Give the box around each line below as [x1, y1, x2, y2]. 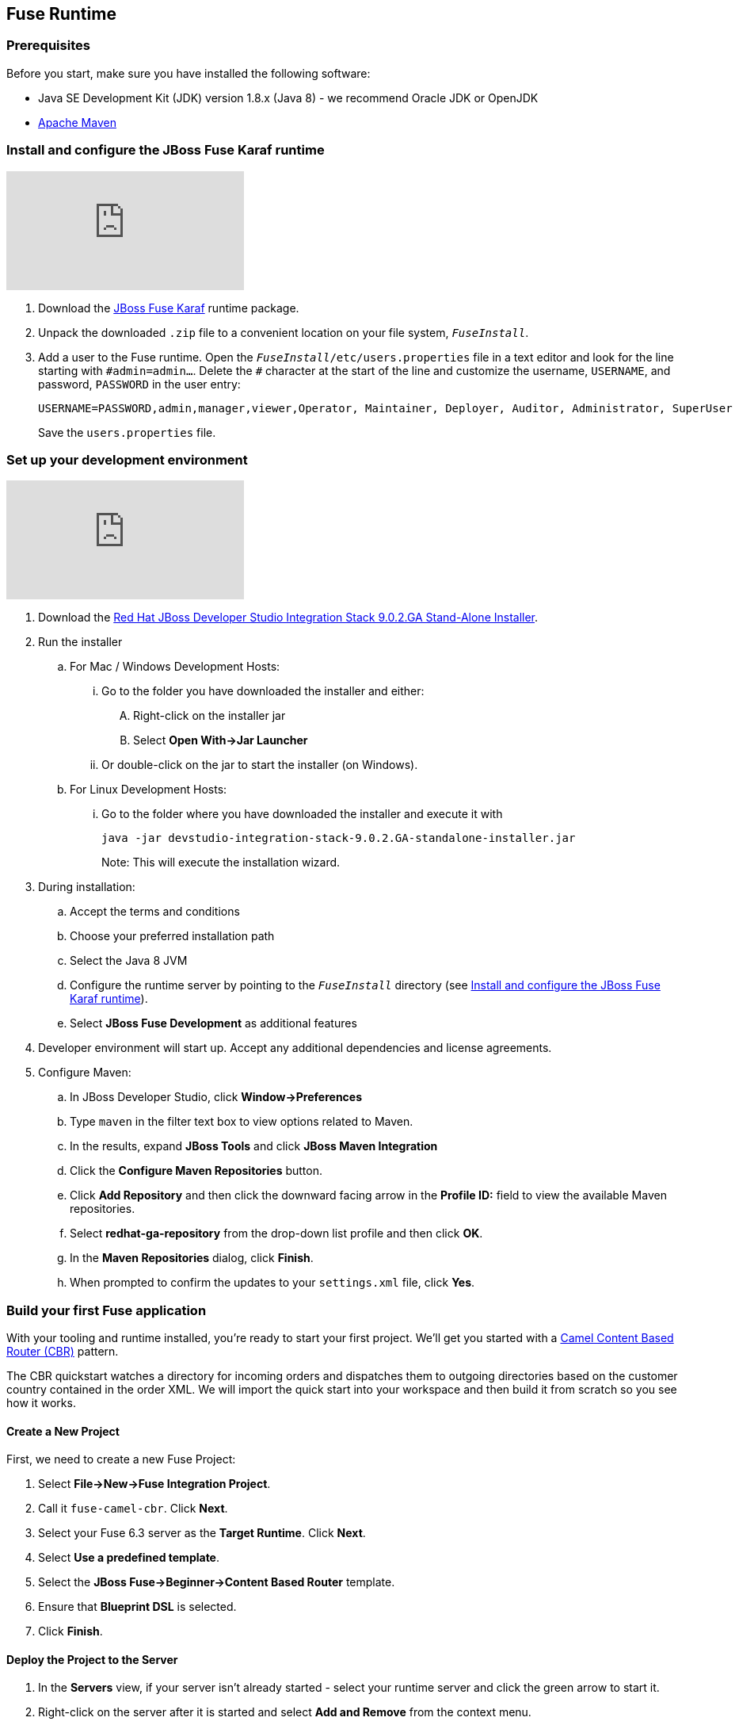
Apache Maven [38, 115, 116, 129]
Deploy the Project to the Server [6, 1652, 178, 1666]
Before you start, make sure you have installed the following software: [6, 66, 371, 80]
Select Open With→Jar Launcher [133, 733, 308, 748]
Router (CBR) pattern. [6, 1344, 119, 1359]
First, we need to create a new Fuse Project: [6, 1452, 236, 1467]
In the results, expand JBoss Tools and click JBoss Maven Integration [70, 1139, 438, 1153]
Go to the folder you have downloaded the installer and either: [101, 684, 425, 698]
